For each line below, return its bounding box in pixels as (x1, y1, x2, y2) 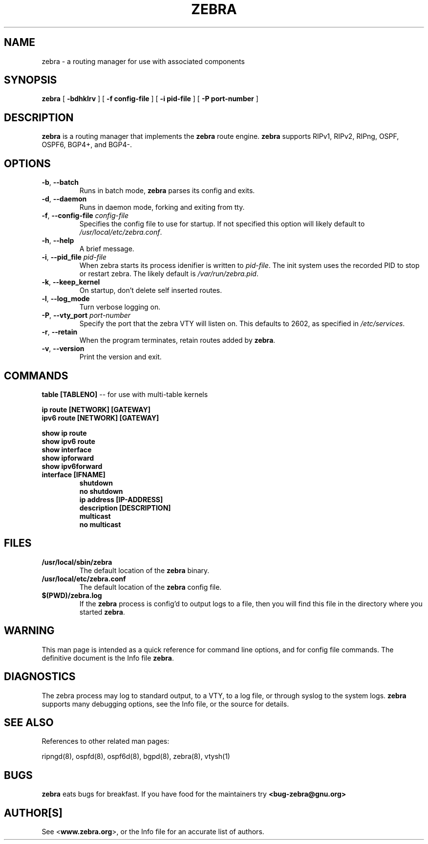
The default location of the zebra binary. (79, 566, 210, 575)
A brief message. (79, 244, 134, 253)
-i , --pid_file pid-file (42, 253, 107, 262)
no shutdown (79, 487, 123, 495)
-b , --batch (42, 178, 79, 187)
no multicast (79, 520, 121, 529)
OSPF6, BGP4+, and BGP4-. (42, 140, 132, 149)
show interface (42, 445, 92, 454)
